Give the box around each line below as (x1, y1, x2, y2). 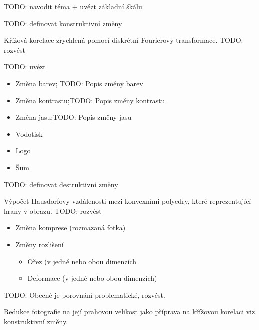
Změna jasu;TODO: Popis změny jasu (15, 112, 132, 122)
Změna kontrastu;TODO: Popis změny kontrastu (15, 95, 165, 105)
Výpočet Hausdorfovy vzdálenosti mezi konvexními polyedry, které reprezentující (4, 196, 251, 206)
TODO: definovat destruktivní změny (4, 179, 118, 189)
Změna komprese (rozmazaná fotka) (15, 222, 126, 233)
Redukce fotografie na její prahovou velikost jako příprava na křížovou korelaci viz (4, 306, 255, 317)
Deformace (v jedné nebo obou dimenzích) (27, 273, 157, 283)
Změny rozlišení (15, 239, 64, 249)
